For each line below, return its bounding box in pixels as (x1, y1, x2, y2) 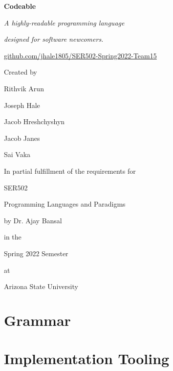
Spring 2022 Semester (4, 248, 68, 258)
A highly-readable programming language (4, 17, 125, 27)
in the (4, 232, 22, 242)
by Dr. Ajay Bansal (4, 215, 62, 225)
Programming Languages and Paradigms (4, 199, 126, 209)
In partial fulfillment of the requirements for (4, 165, 136, 176)
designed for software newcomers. (4, 34, 104, 44)
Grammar (4, 310, 71, 330)
